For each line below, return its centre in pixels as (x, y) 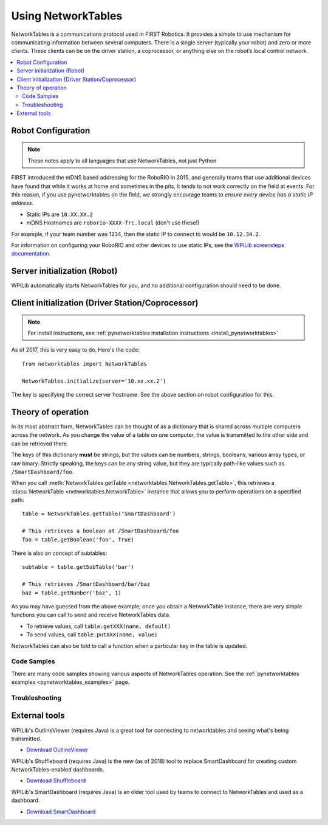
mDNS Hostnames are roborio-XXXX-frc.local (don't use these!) (113, 223)
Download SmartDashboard (61, 812)
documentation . (31, 254)
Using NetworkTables (67, 16)
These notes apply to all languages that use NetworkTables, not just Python (122, 161)
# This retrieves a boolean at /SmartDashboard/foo (101, 531)
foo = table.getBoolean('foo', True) (78, 539)
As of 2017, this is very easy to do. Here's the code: (75, 350)
